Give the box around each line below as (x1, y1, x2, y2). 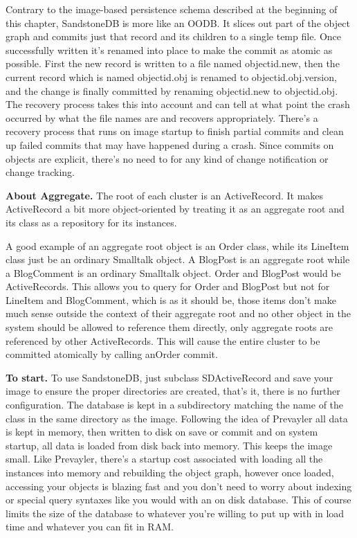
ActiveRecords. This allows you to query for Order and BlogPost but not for (6, 279, 330, 294)
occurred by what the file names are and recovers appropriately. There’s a (6, 110, 318, 125)
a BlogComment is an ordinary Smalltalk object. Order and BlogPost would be (6, 265, 341, 280)
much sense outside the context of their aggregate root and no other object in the (6, 306, 351, 321)
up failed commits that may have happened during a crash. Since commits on (6, 137, 334, 152)
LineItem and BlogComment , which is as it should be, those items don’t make (6, 292, 336, 307)
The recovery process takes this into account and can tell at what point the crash (6, 97, 350, 111)
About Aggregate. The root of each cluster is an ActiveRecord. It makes (6, 188, 324, 202)
